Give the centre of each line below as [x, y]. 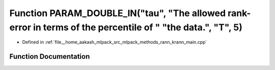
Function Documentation [50, 57]
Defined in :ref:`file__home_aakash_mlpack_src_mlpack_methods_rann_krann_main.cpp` [115, 42]
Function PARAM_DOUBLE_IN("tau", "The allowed [118, 13]
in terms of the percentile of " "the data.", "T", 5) [138, 27]
